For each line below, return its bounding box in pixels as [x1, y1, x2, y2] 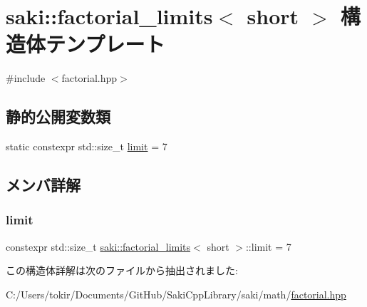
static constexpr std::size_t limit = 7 [6, 139, 167, 154]
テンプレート [46, 29, 165, 58]
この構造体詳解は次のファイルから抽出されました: [6, 263, 238, 278]
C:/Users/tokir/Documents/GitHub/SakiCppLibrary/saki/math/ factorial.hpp [6, 286, 346, 301]
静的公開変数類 [6, 105, 110, 128]
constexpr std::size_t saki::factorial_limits [6, 239, 191, 254]
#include [6, 71, 46, 85]
